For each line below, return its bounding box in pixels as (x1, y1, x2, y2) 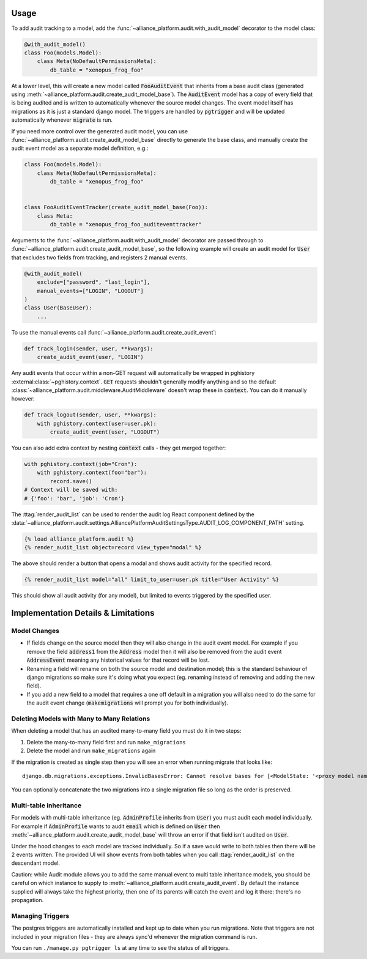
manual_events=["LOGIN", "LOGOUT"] (37, 287, 144, 294)
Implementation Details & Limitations (11, 608, 155, 618)
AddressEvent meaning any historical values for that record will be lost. (26, 656, 210, 664)
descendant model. (11, 859, 61, 867)
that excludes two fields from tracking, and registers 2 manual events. (11, 254, 188, 261)
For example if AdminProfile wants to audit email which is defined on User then (11, 823, 220, 830)
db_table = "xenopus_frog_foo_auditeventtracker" (50, 221, 202, 228)
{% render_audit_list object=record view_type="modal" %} (24, 544, 202, 551)
